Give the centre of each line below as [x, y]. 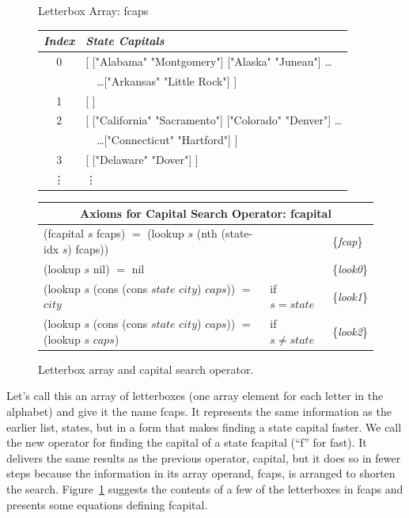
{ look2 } [350, 331]
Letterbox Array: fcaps [93, 10]
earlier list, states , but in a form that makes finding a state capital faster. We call [204, 427]
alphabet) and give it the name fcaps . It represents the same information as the [199, 411]
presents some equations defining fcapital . [107, 504]
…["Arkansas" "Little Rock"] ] [167, 80]
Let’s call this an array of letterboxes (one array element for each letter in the [195, 396]
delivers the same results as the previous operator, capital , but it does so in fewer [204, 457]
